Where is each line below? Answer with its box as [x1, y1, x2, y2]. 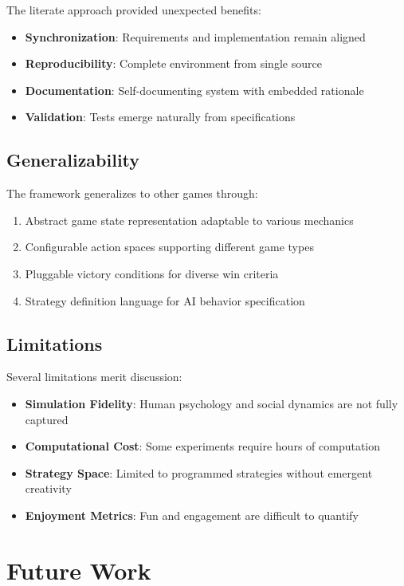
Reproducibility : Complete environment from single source [25, 55, 322, 72]
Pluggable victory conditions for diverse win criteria [25, 265, 279, 281]
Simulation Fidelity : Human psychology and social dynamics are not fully [25, 395, 398, 411]
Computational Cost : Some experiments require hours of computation [25, 438, 381, 454]
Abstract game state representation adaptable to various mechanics [25, 211, 354, 228]
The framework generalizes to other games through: [6, 185, 258, 202]
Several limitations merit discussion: [6, 368, 182, 385]
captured [25, 411, 69, 427]
